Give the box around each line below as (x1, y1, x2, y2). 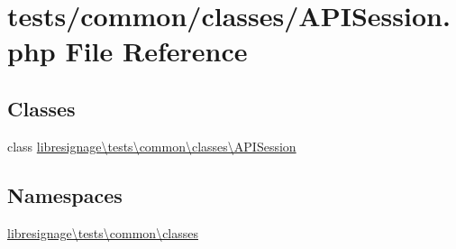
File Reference (65, 32, 248, 69)
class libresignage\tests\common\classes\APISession (7, 136, 296, 155)
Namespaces (7, 180, 123, 208)
